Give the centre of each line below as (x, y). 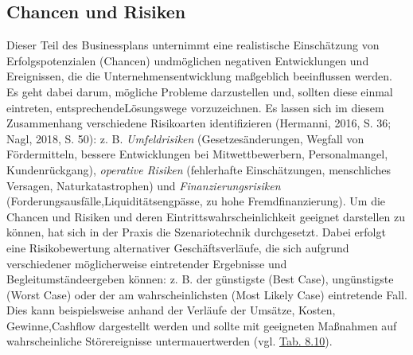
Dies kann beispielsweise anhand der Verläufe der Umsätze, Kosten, (171, 310)
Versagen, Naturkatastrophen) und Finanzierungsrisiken (144, 185)
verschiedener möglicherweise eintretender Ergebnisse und (147, 263)
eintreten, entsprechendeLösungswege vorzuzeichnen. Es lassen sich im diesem (195, 107)
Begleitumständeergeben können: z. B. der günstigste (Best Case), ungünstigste (200, 279)
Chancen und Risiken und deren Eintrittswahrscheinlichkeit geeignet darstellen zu (206, 216)
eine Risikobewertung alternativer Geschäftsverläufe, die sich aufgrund (178, 247)
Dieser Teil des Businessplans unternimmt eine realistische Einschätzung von (193, 45)
